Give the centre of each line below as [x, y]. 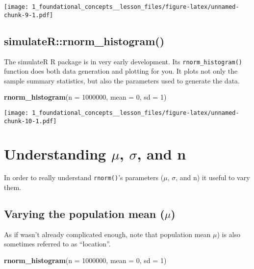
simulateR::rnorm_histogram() [84, 40]
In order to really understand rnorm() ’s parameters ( [84, 177]
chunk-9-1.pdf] [29, 15]
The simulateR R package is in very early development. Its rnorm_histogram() [123, 61]
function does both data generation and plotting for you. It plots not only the [121, 71]
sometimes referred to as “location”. [57, 244]
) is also [229, 234]
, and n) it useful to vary [213, 177]
